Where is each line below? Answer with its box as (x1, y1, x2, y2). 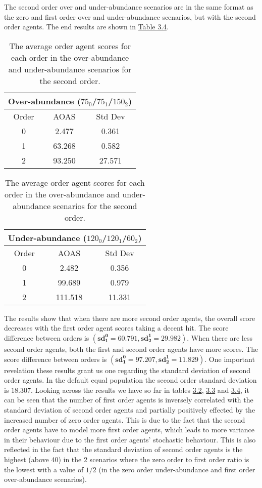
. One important (204, 353, 255, 364)
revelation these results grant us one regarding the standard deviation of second (4, 364, 250, 375)
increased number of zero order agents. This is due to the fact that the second (4, 414, 245, 425)
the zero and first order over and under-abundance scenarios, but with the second (4, 11, 256, 22)
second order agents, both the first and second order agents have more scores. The (4, 343, 258, 354)
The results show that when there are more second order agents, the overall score (4, 312, 255, 323)
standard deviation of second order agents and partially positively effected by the (4, 404, 255, 415)
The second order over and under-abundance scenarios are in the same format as (4, 2, 253, 12)
